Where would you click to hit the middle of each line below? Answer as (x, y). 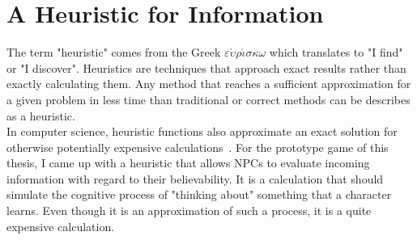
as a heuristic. (41, 115)
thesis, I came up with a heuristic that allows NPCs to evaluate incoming (188, 163)
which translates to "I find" (336, 52)
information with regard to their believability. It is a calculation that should (195, 178)
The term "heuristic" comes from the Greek (114, 52)
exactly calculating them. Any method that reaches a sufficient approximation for (209, 84)
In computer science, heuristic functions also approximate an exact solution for (202, 131)
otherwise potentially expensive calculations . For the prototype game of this (198, 147)
